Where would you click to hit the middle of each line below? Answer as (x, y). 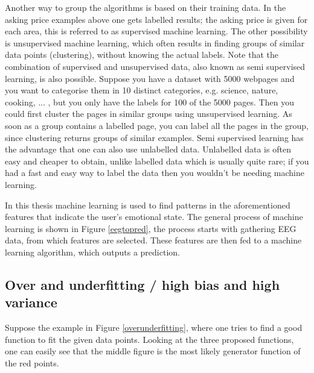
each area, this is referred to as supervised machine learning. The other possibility (156, 31)
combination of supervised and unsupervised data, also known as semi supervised (155, 66)
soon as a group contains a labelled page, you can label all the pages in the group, (157, 125)
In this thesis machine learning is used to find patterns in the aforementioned (148, 205)
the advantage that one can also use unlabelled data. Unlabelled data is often (148, 149)
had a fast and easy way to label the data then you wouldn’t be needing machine (155, 173)
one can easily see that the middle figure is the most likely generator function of (153, 351)
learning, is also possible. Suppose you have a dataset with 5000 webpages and (150, 78)
